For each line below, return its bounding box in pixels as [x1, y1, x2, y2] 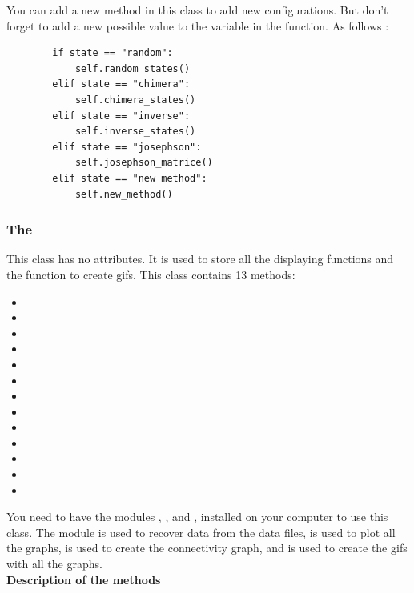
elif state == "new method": [52, 172, 207, 184]
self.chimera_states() [74, 94, 196, 106]
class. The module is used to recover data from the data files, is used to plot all [6, 523, 396, 540]
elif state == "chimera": [52, 78, 191, 90]
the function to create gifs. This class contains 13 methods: [6, 266, 295, 282]
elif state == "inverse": [52, 110, 191, 122]
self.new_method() [74, 188, 173, 200]
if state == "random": [52, 47, 173, 59]
